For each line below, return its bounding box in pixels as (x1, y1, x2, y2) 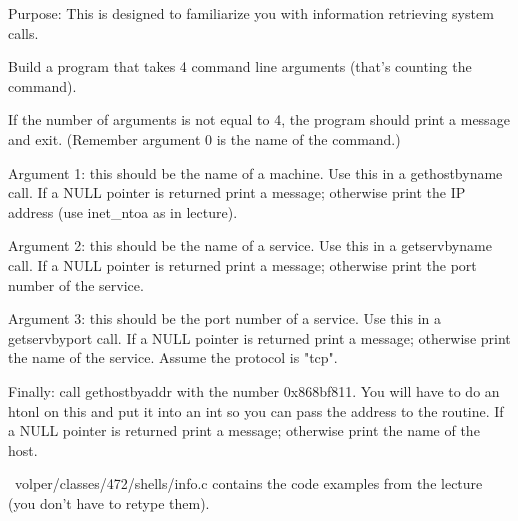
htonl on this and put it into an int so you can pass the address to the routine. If (8, 400, 504, 421)
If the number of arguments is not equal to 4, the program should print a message (8, 109, 510, 130)
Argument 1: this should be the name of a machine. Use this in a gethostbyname (8, 162, 503, 183)
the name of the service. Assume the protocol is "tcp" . (8, 347, 338, 368)
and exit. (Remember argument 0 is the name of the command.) (8, 128, 401, 149)
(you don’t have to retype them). (8, 492, 210, 513)
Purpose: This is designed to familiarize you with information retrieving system (8, 3, 494, 23)
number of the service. (8, 274, 144, 295)
